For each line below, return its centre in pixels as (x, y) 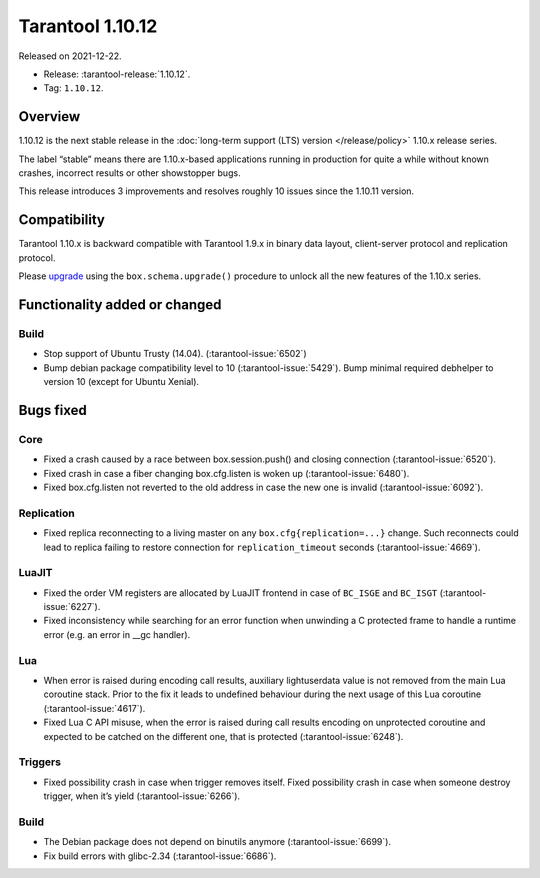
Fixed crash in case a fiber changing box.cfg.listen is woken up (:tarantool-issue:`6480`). (226, 473)
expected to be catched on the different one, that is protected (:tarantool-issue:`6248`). (223, 736)
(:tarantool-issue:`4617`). (94, 708)
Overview (49, 116)
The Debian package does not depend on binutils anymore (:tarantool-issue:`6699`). (217, 842)
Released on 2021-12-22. (70, 56)
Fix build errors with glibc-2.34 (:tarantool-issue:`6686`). (160, 856)
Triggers (40, 762)
